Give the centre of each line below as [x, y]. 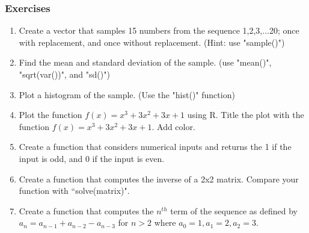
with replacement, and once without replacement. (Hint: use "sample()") [152, 42]
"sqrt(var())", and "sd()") [64, 74]
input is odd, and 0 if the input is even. [92, 158]
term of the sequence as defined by [234, 210]
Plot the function [50, 115]
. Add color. [173, 126]
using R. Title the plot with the [246, 115]
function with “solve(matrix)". [74, 191]
